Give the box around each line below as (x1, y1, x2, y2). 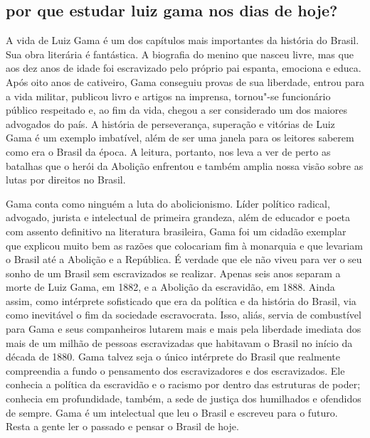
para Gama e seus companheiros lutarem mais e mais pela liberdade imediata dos (6, 321, 361, 336)
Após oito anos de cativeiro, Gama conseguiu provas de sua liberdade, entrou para (6, 74, 364, 89)
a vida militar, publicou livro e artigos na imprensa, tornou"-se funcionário (6, 88, 331, 103)
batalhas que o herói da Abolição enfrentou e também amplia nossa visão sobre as (6, 158, 364, 173)
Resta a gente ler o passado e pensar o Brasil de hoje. (6, 419, 239, 434)
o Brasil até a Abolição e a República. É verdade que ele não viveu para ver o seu (6, 252, 362, 267)
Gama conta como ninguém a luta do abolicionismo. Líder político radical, (6, 196, 330, 210)
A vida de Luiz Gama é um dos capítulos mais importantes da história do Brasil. (6, 33, 359, 48)
